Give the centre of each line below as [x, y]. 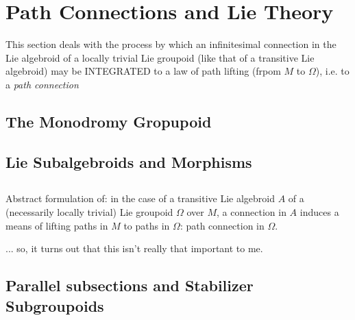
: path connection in [222, 225]
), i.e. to [332, 71]
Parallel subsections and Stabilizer [130, 285]
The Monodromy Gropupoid [109, 121]
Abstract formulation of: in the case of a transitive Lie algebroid [140, 198]
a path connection [42, 84]
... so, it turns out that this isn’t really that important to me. [134, 248]
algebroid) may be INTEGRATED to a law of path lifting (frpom [143, 71]
